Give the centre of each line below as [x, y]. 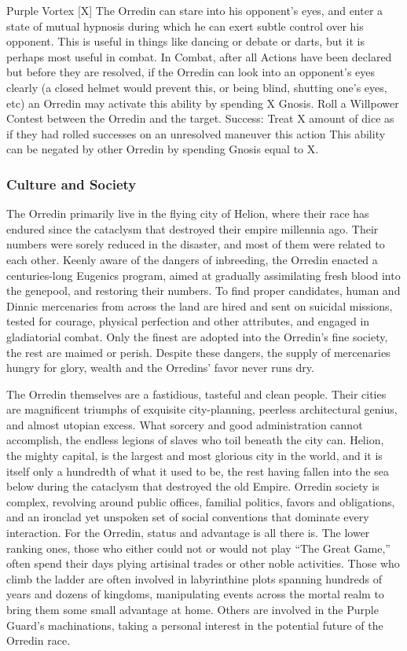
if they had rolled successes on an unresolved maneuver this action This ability [196, 133]
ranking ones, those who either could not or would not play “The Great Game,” [198, 548]
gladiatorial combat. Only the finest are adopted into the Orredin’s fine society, [197, 336]
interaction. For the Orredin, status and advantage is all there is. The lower [188, 533]
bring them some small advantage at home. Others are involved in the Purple [192, 609]
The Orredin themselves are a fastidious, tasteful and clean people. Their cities [196, 394]
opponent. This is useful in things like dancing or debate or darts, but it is [186, 41]
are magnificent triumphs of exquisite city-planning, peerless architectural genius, [202, 409]
